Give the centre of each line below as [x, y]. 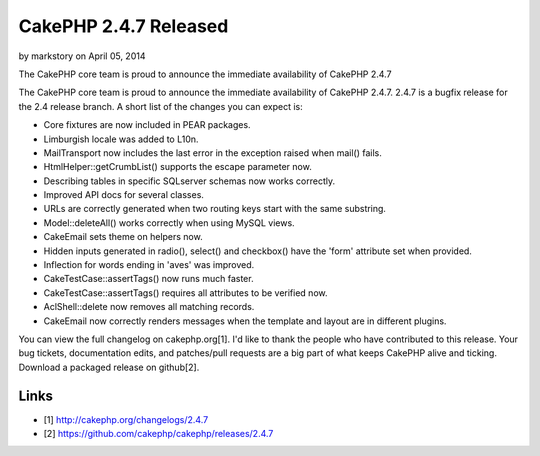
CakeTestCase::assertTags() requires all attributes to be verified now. [185, 292]
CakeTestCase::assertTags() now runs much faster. [148, 279]
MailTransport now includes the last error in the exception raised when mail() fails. [212, 152]
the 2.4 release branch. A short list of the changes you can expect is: [161, 106]
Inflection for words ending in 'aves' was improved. [149, 265]
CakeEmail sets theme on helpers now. [123, 237]
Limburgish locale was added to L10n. [121, 139]
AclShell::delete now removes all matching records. [149, 307]
